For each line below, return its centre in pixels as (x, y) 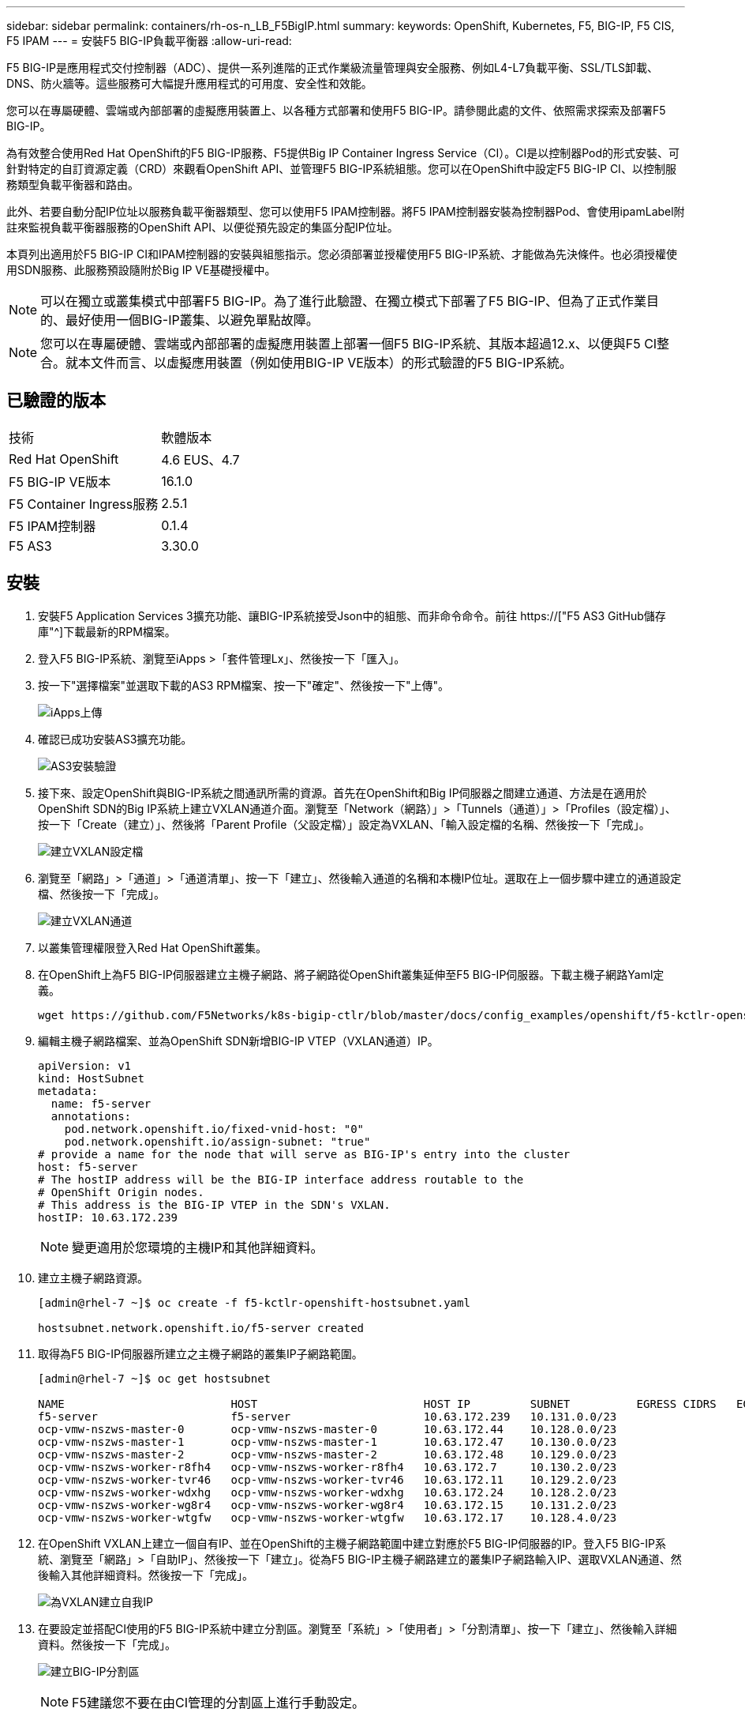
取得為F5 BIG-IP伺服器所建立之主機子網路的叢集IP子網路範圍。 (200, 1353)
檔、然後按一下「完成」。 (101, 894)
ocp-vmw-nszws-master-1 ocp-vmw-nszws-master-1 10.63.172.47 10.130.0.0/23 (328, 1441)
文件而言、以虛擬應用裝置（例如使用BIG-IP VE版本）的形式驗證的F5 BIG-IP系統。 (331, 363)
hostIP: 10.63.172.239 (108, 1217)
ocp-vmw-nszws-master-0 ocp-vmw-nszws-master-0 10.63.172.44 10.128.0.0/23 (328, 1429)
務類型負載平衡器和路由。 (73, 184)
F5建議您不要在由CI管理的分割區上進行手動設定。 (218, 1702)
